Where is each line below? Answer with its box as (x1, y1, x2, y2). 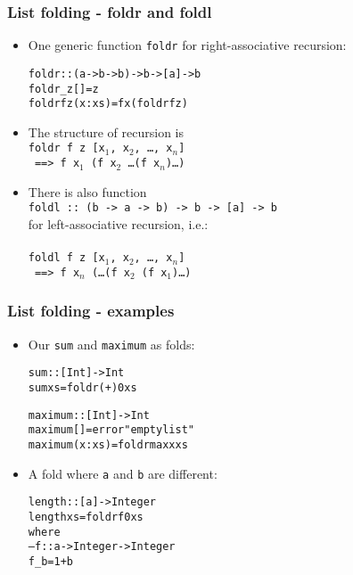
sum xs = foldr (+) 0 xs (28, 382, 137, 395)
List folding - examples (7, 300, 175, 322)
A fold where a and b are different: (28, 464, 218, 482)
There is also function (28, 182, 147, 201)
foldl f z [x (28, 251, 105, 265)
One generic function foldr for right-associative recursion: (28, 36, 347, 54)
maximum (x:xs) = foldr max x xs (28, 439, 188, 451)
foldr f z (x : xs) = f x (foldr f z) (28, 97, 188, 111)
